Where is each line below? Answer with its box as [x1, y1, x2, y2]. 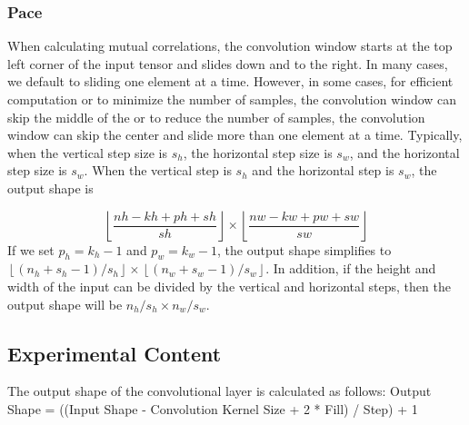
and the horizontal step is [252, 161, 394, 180]
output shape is [7, 178, 94, 197]
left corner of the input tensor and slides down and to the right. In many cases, [7, 54, 448, 73]
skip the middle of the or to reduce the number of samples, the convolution [7, 107, 425, 126]
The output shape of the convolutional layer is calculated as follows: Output [7, 381, 432, 400]
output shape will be [7, 294, 123, 313]
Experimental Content [7, 339, 222, 367]
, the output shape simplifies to [217, 240, 392, 259]
